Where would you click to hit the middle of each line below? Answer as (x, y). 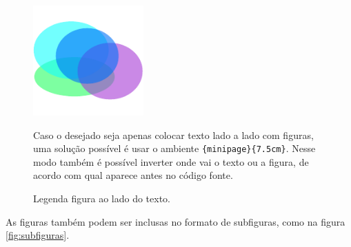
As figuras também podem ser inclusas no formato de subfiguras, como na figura (175, 221)
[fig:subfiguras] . (38, 235)
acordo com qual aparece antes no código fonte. (133, 175)
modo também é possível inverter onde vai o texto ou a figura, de (171, 161)
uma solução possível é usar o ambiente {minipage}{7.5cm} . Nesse (174, 148)
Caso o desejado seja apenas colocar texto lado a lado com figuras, (173, 135)
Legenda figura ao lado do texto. (102, 198)
